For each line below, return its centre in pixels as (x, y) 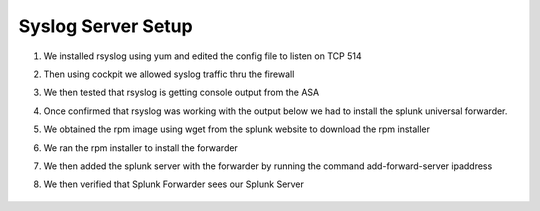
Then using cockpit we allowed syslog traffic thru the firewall (169, 74)
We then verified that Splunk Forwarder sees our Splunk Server (174, 184)
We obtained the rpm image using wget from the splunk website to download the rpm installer (236, 129)
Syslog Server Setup (106, 26)
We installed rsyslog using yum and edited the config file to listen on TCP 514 (202, 56)
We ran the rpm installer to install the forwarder (141, 147)
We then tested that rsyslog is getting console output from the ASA (181, 92)
